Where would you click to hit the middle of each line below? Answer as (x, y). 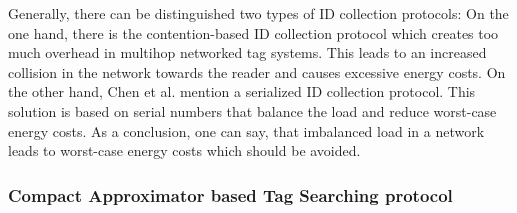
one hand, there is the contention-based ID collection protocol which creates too (253, 32)
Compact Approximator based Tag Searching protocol (230, 194)
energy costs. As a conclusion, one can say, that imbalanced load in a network (246, 130)
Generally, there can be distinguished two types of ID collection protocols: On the (258, 13)
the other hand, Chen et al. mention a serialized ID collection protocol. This (242, 91)
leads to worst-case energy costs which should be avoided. (184, 150)
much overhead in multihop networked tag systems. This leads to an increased (247, 52)
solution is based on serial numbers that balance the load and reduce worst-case (252, 110)
